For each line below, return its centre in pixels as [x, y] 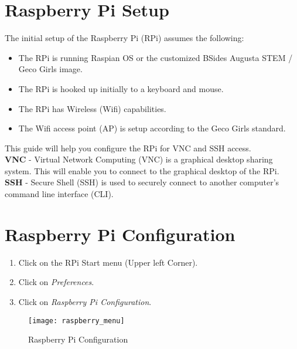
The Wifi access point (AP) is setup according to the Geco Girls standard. [152, 128]
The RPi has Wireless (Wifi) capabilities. [92, 108]
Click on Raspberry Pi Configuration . [85, 301]
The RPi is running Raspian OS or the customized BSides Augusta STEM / [156, 57]
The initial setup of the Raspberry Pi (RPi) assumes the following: [124, 38]
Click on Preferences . [56, 282]
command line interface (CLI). [59, 194]
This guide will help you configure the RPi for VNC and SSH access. [128, 148]
